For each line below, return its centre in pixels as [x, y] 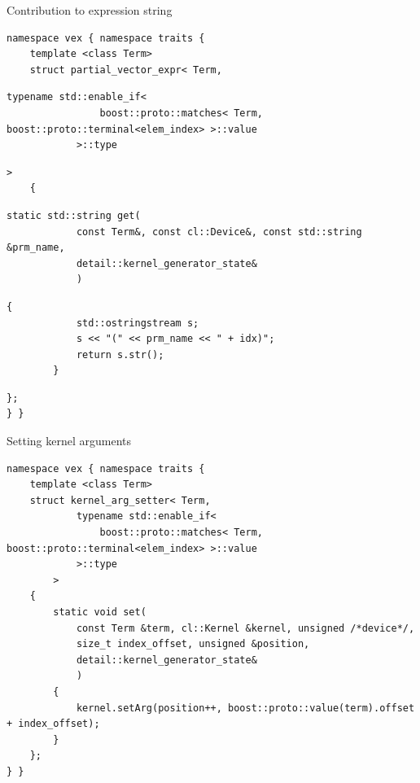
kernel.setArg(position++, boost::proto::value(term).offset [245, 708]
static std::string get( [74, 215]
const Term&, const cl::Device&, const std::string [219, 232]
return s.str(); [120, 354]
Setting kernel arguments [69, 441]
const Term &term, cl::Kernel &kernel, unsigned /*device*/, [245, 628]
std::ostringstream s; [138, 323]
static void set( [100, 612]
